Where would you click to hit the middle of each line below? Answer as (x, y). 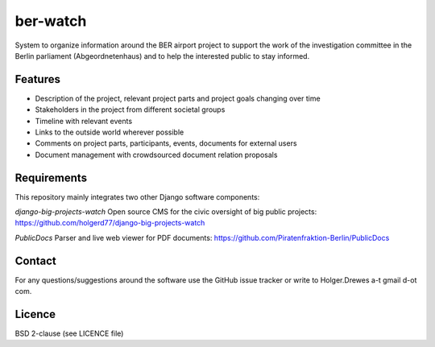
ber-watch (51, 21)
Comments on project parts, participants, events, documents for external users (166, 143)
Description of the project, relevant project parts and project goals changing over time (178, 98)
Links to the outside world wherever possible (110, 132)
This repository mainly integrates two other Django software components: (137, 196)
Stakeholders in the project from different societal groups (130, 109)
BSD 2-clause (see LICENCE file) (69, 333)
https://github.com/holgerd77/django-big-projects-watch (110, 223)
